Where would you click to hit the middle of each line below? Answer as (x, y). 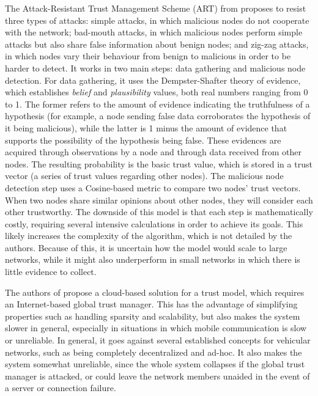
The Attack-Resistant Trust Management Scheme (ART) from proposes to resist (156, 8)
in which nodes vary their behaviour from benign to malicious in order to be (148, 56)
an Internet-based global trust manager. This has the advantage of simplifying (151, 304)
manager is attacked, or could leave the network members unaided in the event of (157, 376)
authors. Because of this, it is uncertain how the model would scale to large (146, 247)
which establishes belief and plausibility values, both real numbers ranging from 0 (157, 92)
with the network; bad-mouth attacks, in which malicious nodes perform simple (154, 32)
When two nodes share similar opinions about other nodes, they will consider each (159, 200)
